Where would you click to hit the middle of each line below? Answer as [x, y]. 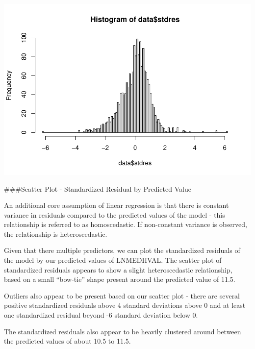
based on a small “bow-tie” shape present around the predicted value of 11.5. [120, 279]
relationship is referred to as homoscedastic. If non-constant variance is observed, [126, 224]
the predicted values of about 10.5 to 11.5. [67, 341]
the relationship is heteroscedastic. [56, 234]
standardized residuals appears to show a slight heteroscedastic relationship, [118, 269]
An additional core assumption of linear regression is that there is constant [116, 205]
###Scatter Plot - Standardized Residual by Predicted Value [98, 188]
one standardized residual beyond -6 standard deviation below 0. [101, 315]
